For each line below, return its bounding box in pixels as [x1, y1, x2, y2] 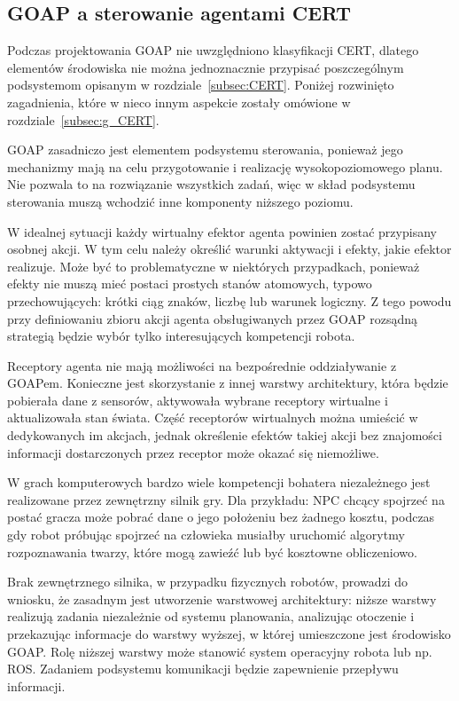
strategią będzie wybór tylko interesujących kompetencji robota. [7, 327, 355, 345]
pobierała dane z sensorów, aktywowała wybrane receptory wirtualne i [7, 390, 388, 409]
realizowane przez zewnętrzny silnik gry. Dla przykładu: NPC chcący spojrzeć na [7, 490, 445, 508]
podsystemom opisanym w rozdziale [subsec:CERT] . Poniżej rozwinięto [7, 75, 394, 94]
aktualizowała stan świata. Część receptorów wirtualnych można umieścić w [7, 408, 418, 427]
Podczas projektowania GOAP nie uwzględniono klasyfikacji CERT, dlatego [7, 41, 419, 59]
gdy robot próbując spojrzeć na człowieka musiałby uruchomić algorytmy [7, 525, 405, 544]
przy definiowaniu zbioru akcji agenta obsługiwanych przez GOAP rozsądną [7, 309, 418, 327]
